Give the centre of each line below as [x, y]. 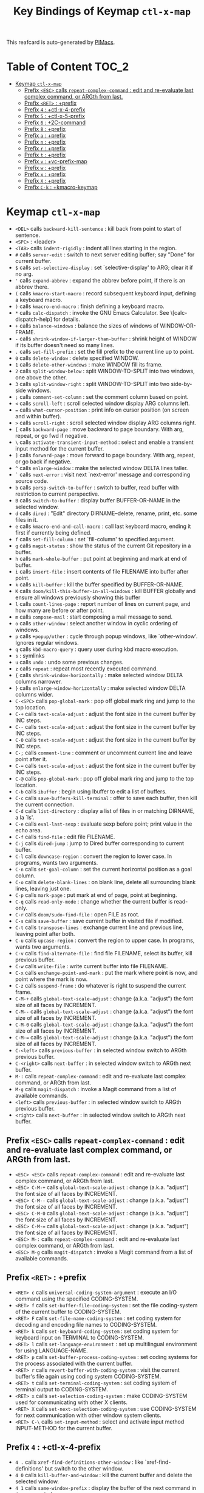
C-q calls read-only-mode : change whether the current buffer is [94, 902]
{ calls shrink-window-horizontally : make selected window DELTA [99, 675]
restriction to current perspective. [57, 494]
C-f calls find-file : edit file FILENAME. [65, 837]
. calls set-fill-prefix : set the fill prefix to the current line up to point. [104, 352]
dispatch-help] [34, 319]
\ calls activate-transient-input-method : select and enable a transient [104, 442]
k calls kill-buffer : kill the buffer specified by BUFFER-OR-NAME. [99, 585]
